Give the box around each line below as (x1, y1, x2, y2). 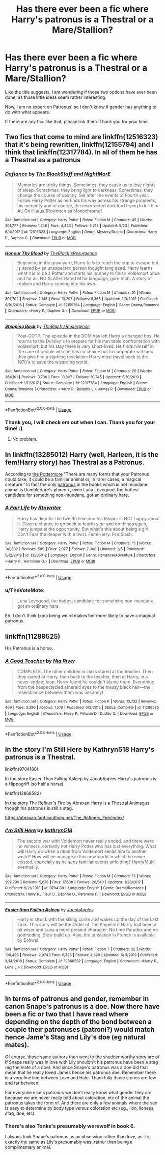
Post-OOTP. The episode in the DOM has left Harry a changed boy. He (17, 333, 160, 338)
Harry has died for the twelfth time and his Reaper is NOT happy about (17, 515, 160, 521)
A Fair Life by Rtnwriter (5, 505, 61, 511)
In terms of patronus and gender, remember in (5, 995, 149, 1003)
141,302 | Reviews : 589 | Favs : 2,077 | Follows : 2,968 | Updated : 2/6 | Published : (5, 547, 144, 552)
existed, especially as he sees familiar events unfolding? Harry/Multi (17, 859, 155, 865)
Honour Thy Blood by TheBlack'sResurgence (5, 251, 97, 256)
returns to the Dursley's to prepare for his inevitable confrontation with (17, 338, 160, 344)
